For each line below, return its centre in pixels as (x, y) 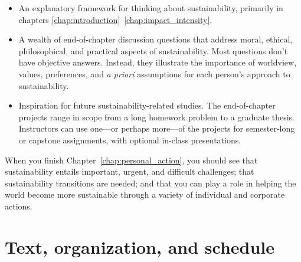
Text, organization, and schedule (140, 246)
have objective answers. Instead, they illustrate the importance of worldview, (158, 62)
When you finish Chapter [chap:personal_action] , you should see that (131, 160)
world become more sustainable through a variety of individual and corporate (145, 194)
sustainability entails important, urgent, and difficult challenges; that (130, 171)
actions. (19, 206)
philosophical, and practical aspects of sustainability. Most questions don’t (153, 50)
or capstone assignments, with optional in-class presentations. (130, 140)
